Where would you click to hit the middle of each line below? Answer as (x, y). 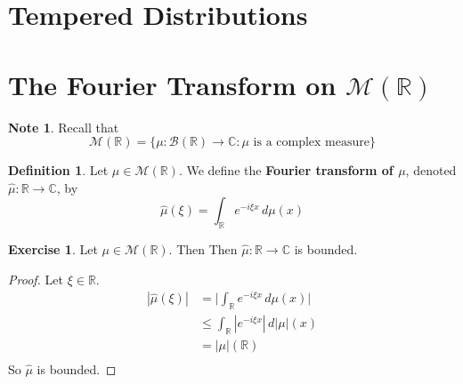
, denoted (431, 170)
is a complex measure (311, 143)
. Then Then (203, 249)
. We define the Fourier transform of (286, 170)
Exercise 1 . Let (53, 249)
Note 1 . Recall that (64, 127)
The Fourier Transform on (172, 84)
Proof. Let (36, 279)
